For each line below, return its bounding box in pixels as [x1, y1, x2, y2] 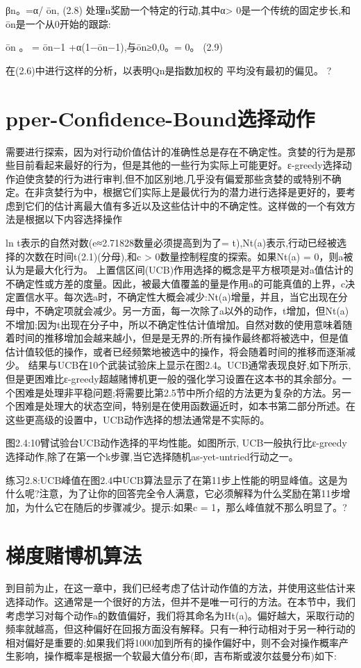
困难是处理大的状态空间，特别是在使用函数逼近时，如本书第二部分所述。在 [15, 399, 355, 413]
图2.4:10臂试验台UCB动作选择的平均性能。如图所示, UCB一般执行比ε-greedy [6, 435, 348, 450]
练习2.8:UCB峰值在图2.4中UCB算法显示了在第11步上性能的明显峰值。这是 [6, 472, 338, 487]
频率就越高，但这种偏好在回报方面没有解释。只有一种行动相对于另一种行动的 [6, 621, 355, 636]
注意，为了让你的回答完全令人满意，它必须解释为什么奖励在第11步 [39, 486, 341, 501]
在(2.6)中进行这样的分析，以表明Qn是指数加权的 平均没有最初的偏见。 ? [6, 62, 332, 77]
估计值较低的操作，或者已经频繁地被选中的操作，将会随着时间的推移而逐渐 [6, 344, 346, 358]
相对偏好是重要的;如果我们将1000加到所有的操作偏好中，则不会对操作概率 [6, 635, 339, 649]
